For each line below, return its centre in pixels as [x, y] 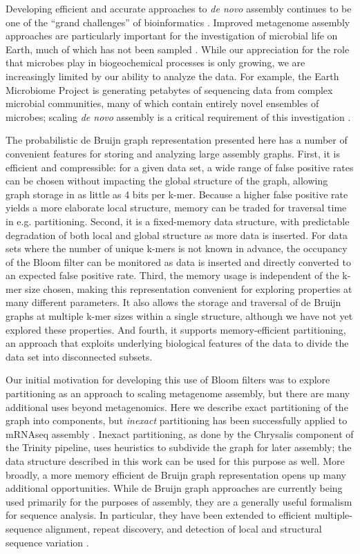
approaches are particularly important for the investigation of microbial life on [172, 36]
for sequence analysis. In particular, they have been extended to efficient [159, 515]
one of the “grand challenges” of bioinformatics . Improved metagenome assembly [178, 22]
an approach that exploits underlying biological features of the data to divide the [177, 343]
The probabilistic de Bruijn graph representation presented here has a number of [177, 140]
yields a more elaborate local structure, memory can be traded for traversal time [176, 208]
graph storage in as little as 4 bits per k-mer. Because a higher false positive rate [177, 194]
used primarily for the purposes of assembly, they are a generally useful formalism [179, 501]
